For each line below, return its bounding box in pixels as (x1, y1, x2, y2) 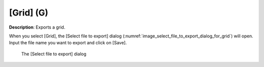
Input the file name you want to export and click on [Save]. (9, 40, 127, 46)
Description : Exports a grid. (9, 24, 66, 30)
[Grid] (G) (9, 7, 48, 18)
